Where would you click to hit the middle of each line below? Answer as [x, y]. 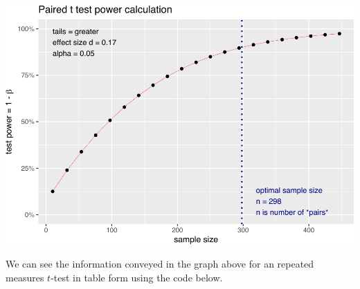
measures [25, 277]
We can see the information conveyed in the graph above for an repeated [160, 264]
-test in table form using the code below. [137, 277]
